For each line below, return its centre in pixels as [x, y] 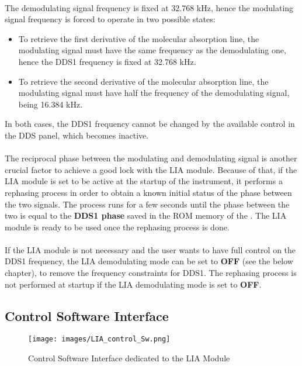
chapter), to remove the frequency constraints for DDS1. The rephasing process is [151, 273]
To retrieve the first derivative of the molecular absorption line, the [139, 38]
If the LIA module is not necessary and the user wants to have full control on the [150, 249]
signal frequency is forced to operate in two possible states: [110, 19]
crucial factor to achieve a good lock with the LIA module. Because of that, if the [151, 169]
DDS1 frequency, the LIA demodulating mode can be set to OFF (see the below [149, 261]
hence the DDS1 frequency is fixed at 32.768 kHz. [107, 61]
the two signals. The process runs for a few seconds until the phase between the [147, 204]
